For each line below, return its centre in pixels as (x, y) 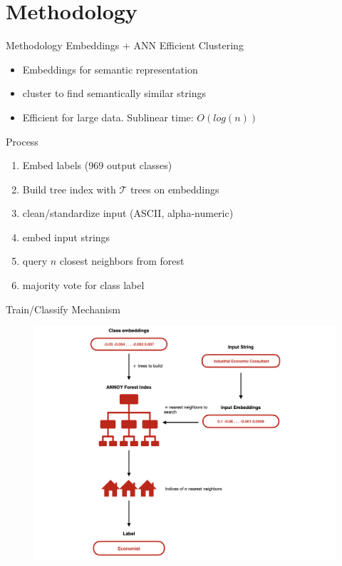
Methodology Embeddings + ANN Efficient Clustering (125, 45)
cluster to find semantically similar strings (114, 93)
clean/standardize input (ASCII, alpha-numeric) (128, 213)
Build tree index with (69, 189)
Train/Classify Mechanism (63, 309)
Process (22, 141)
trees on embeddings (175, 189)
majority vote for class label (83, 285)
